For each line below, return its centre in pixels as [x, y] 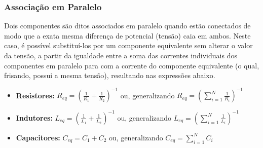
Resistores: [35, 95]
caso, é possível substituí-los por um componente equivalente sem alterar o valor [128, 45]
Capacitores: [38, 137]
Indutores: [34, 117]
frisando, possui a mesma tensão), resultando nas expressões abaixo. [110, 75]
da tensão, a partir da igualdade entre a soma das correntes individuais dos [121, 55]
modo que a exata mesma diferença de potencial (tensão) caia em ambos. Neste [127, 35]
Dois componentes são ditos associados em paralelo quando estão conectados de [127, 26]
